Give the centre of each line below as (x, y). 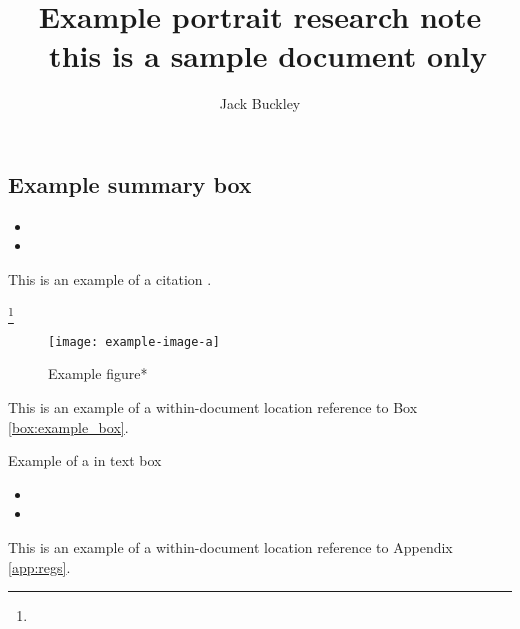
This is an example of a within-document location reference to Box (213, 407)
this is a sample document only (268, 55)
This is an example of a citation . (110, 278)
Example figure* (98, 373)
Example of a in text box (85, 460)
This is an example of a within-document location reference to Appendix (230, 547)
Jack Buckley (260, 103)
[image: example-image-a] (134, 341)
